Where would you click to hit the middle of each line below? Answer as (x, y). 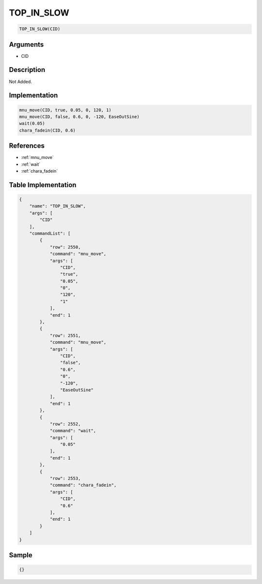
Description (27, 70)
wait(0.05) (32, 124)
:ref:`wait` (31, 164)
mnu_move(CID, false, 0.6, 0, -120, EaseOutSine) (79, 116)
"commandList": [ (50, 233)
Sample (21, 555)
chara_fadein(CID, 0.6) (48, 130)
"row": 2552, (65, 424)
